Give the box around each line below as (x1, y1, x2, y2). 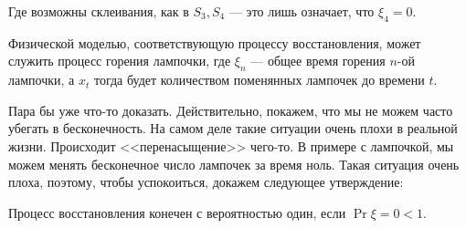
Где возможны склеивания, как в (8, 2, 189, 20)
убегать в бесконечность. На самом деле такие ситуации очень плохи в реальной (8, 119, 458, 138)
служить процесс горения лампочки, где (8, 51, 231, 70)
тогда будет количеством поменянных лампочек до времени (93, 70, 425, 89)
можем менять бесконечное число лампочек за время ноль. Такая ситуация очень (8, 154, 460, 173)
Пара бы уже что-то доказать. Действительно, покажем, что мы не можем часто (8, 100, 453, 119)
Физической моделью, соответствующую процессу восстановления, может (8, 33, 421, 52)
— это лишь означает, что (228, 2, 375, 20)
